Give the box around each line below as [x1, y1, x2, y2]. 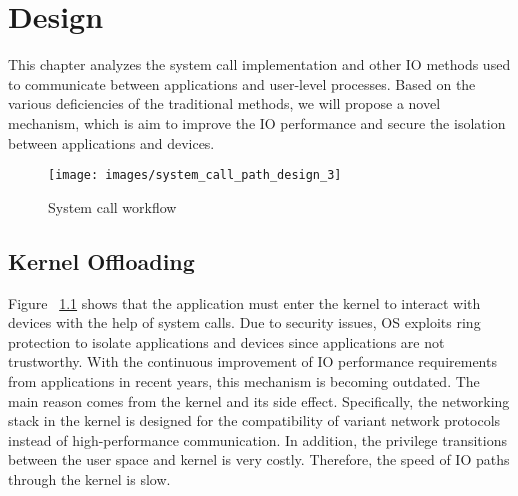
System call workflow [48, 196, 177, 217]
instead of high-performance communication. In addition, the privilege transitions [8, 429, 507, 450]
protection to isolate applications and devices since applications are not [8, 331, 445, 352]
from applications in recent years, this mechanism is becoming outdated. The [8, 370, 480, 391]
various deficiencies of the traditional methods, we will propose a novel [8, 93, 441, 114]
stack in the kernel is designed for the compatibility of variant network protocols [8, 410, 501, 431]
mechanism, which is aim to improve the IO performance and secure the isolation [8, 112, 506, 133]
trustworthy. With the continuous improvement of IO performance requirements [8, 351, 497, 372]
